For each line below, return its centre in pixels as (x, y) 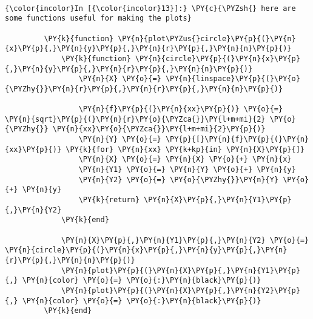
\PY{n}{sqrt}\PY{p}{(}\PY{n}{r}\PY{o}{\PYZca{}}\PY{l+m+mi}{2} (135, 119)
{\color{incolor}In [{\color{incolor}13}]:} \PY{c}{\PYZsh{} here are (150, 8)
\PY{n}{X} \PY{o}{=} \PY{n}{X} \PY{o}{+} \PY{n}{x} (185, 159)
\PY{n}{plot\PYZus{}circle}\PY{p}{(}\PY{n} (207, 38)
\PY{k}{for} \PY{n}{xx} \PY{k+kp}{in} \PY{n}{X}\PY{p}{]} (185, 149)
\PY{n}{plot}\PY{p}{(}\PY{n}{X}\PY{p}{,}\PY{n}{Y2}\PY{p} (181, 290)
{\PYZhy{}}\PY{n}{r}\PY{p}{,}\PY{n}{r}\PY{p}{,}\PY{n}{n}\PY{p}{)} (144, 89)
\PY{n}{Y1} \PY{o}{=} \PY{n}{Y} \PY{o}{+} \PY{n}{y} (187, 170)
